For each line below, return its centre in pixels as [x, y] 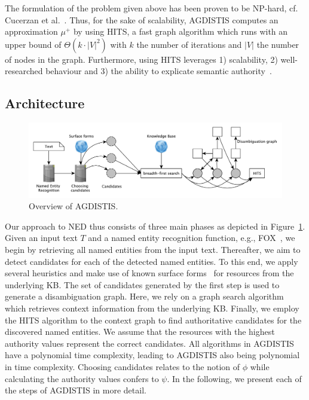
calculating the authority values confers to [82, 378]
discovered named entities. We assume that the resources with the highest [140, 332]
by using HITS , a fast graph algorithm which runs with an [180, 31]
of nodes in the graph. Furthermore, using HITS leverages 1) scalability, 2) [141, 59]
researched [24, 71]
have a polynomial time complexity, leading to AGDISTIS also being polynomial [152, 355]
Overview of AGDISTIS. [74, 206]
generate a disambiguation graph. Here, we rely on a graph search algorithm [144, 296]
